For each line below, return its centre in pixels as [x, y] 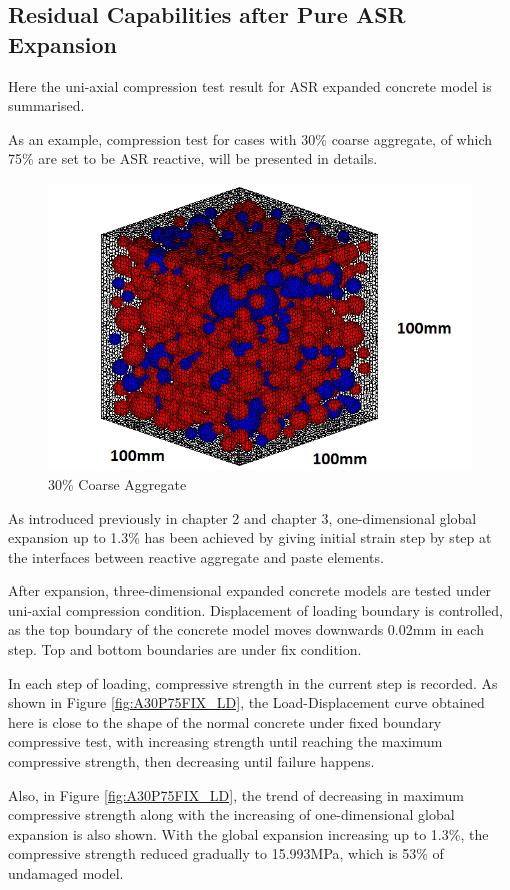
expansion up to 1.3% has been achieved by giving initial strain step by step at [250, 537]
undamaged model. [66, 873]
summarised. [46, 105]
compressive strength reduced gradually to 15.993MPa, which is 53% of [226, 853]
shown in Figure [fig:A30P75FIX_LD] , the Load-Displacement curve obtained [246, 702]
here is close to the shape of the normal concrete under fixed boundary [225, 721]
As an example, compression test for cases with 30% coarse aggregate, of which [250, 138]
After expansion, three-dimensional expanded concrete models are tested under [250, 590]
